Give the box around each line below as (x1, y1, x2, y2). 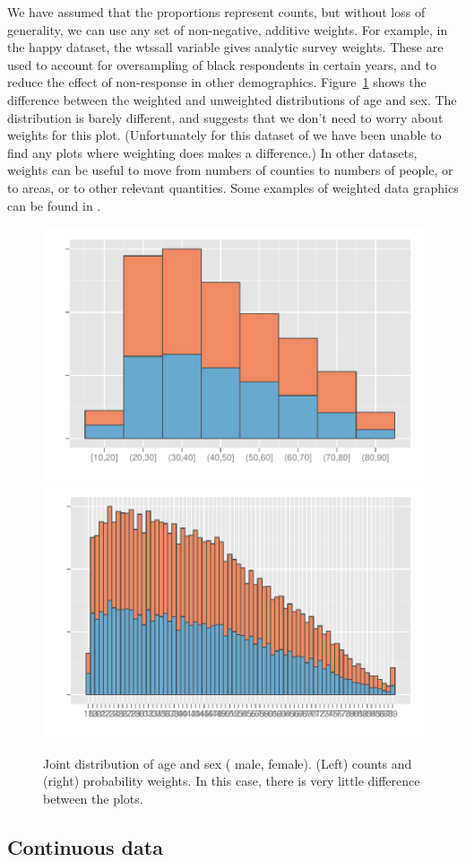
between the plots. (43, 788, 143, 807)
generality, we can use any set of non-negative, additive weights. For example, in (7, 20, 448, 39)
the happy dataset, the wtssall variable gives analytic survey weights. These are (7, 38, 444, 57)
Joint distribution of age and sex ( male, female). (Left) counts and (43, 753, 412, 772)
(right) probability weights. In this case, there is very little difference (43, 771, 420, 790)
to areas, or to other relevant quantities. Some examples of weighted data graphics (7, 178, 459, 196)
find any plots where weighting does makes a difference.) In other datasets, (7, 143, 418, 161)
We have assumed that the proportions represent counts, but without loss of (7, 3, 426, 21)
